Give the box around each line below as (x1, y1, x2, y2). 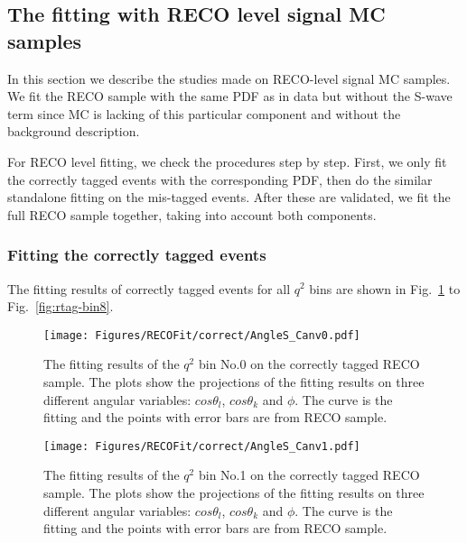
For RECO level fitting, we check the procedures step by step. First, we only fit (7, 152, 447, 170)
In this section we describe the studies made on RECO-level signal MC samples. (7, 69, 451, 87)
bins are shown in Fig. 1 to (309, 279, 461, 298)
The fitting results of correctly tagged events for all (7, 279, 291, 298)
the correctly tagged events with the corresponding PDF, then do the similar (7, 170, 433, 189)
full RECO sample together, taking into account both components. (7, 205, 377, 224)
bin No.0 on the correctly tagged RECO (198, 354, 420, 373)
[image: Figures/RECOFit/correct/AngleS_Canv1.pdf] (43, 439, 360, 453)
